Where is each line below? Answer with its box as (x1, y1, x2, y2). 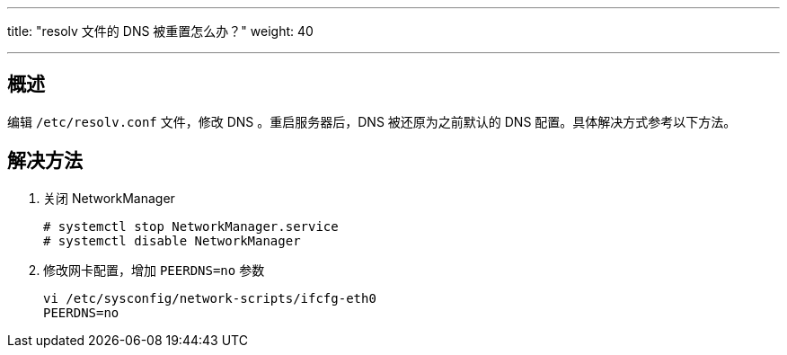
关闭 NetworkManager (43, 190, 175, 206)
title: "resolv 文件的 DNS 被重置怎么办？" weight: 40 (7, 23, 314, 39)
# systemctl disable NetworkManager (43, 233, 301, 248)
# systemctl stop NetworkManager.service (43, 218, 339, 234)
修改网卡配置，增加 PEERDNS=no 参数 (43, 262, 265, 278)
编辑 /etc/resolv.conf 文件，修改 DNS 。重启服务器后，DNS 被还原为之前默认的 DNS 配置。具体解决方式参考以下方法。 (7, 113, 737, 129)
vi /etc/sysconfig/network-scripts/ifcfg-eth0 (43, 290, 376, 306)
